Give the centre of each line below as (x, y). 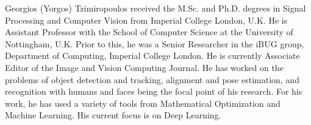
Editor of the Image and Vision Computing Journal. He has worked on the (144, 67)
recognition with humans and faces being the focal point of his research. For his (154, 91)
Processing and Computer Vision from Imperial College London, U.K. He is (146, 20)
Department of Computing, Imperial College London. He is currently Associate (152, 56)
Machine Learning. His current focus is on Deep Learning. (113, 115)
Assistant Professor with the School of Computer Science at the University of (149, 32)
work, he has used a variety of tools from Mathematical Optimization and (143, 103)
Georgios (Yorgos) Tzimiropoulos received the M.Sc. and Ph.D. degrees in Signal (155, 8)
